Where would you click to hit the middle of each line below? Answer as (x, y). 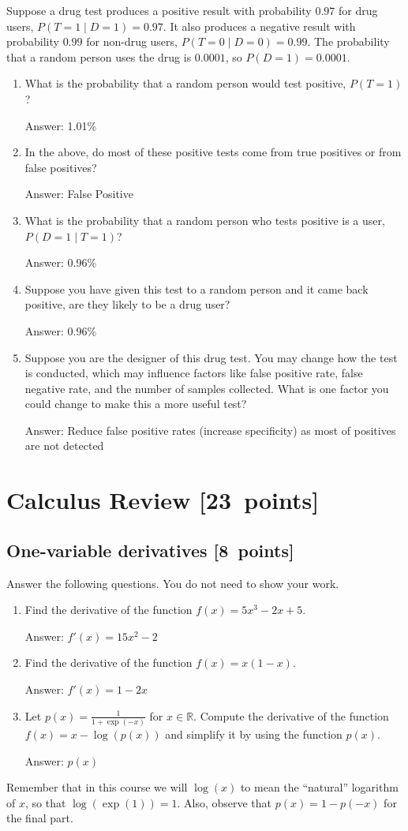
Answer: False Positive (79, 194)
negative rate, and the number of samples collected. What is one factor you (207, 388)
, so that (45, 802)
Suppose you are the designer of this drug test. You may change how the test (211, 357)
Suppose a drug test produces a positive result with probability (159, 10)
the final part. (40, 818)
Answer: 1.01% (61, 125)
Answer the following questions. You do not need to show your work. (173, 583)
